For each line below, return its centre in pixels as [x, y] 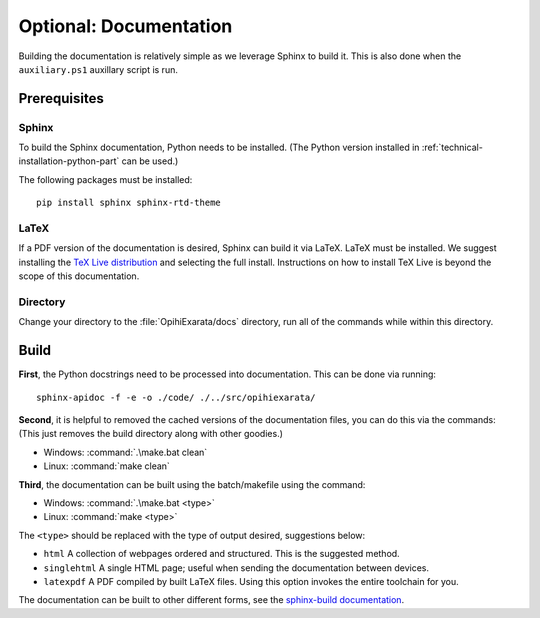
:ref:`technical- [452, 147]
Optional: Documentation [125, 26]
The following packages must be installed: [105, 179]
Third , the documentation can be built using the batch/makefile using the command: [192, 484]
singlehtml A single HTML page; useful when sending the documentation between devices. [236, 567]
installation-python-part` [69, 161]
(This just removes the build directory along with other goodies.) [151, 434]
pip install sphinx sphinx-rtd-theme [129, 203]
